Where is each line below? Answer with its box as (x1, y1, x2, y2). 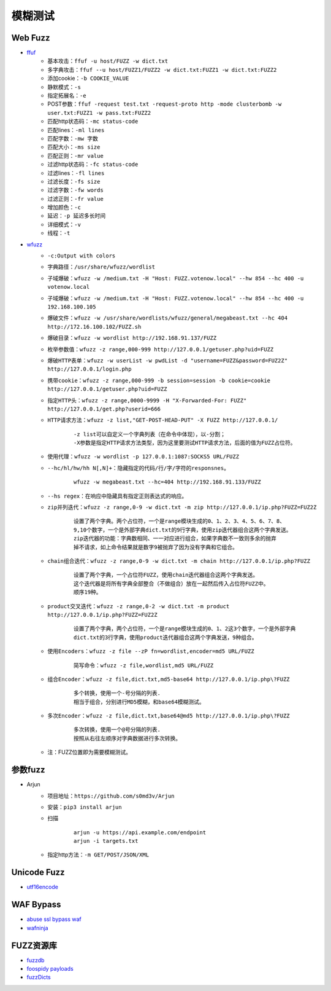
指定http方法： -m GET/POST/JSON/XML (47, 851, 150, 858)
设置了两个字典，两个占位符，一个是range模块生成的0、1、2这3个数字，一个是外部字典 (74, 625, 296, 632)
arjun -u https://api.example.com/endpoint (74, 829, 207, 836)
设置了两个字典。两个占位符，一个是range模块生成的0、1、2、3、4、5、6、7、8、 (74, 518, 286, 525)
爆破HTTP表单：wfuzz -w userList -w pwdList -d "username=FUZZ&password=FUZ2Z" (47, 357, 288, 364)
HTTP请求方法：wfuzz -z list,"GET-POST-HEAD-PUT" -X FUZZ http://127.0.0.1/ (47, 417, 278, 424)
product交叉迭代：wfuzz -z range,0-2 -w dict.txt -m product (47, 603, 230, 609)
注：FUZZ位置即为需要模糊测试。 (47, 748, 132, 756)
